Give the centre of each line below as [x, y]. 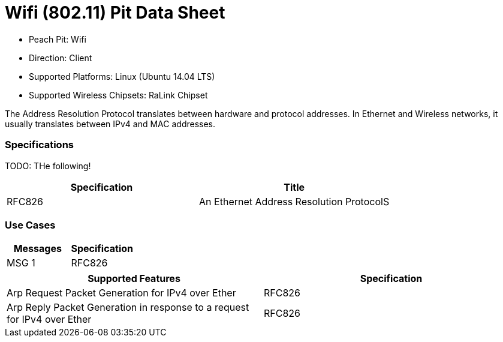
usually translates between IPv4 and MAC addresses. [110, 124]
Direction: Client [61, 58]
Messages [37, 249]
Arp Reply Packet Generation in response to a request [128, 307]
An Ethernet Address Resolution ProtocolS [294, 201]
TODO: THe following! [48, 166]
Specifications [39, 145]
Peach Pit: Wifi [58, 39]
